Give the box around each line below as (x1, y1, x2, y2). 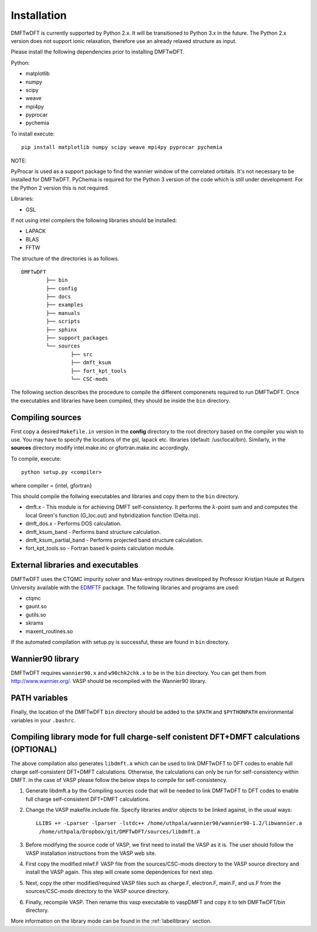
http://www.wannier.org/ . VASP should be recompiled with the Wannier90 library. (11, 678, 207, 685)
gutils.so (25, 611, 46, 618)
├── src (70, 351, 93, 357)
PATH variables (11, 693, 68, 703)
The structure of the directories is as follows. (11, 255, 120, 262)
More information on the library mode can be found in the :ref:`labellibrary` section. (11, 917, 212, 924)
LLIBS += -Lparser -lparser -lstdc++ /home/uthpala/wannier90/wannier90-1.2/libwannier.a (36, 820, 302, 827)
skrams (25, 619, 43, 626)
